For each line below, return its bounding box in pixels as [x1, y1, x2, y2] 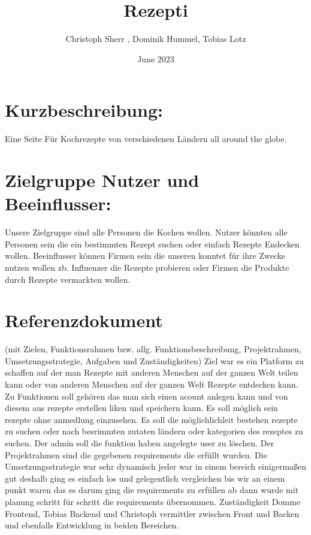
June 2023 [137, 52, 174, 65]
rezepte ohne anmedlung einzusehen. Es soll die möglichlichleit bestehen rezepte [5, 413, 298, 425]
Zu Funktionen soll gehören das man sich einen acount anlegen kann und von [5, 389, 288, 402]
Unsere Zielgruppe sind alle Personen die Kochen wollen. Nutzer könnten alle [5, 226, 288, 238]
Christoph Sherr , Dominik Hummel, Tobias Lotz [65, 32, 246, 45]
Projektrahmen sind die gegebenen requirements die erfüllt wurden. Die [5, 448, 267, 461]
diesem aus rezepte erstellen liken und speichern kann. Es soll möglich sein [5, 401, 278, 414]
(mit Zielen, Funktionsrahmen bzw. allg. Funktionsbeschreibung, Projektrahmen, [5, 343, 301, 355]
